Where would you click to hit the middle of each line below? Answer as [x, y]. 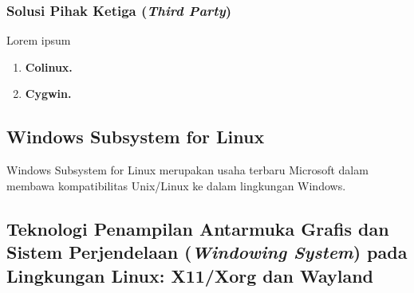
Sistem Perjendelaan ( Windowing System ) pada [207, 252]
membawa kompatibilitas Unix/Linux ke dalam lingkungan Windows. [176, 185]
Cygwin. [48, 94]
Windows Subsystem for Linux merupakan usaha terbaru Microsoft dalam [187, 170]
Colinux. [49, 66]
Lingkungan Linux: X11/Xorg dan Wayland [190, 275]
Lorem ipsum [39, 40]
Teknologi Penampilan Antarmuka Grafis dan [198, 228]
